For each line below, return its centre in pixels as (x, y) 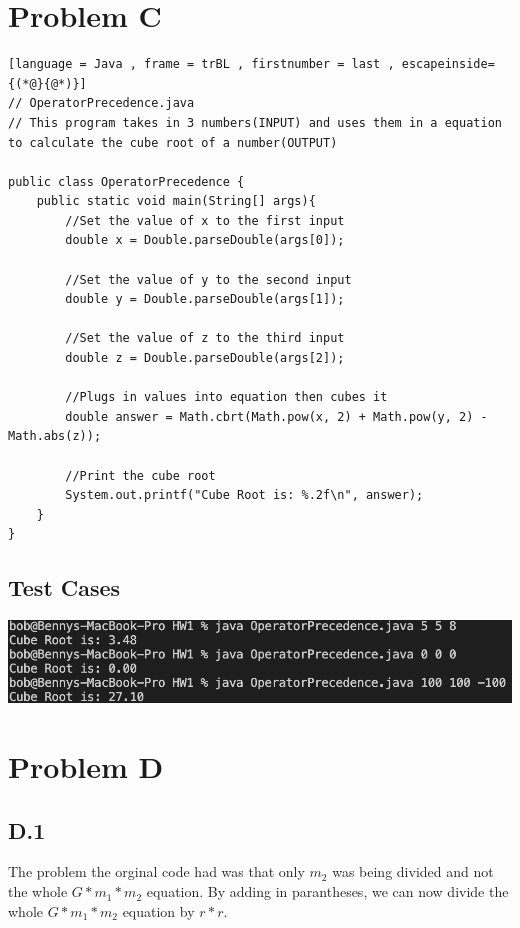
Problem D (86, 766)
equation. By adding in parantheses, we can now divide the (327, 891)
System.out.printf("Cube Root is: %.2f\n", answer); (244, 495)
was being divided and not (413, 871)
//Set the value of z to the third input (205, 338)
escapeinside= (448, 64)
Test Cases (64, 587)
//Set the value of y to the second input (208, 279)
